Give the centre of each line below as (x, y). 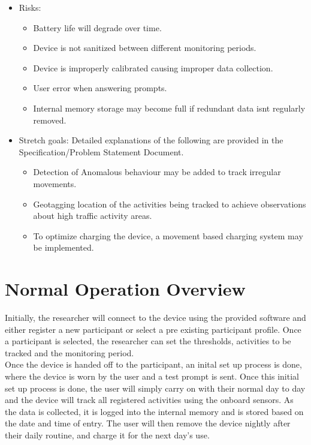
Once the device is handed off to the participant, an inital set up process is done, (153, 364)
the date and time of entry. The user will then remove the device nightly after (148, 423)
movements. (55, 183)
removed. (50, 120)
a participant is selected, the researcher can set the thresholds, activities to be (148, 341)
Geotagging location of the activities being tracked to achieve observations (170, 204)
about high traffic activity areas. (93, 216)
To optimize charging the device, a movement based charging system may (168, 235)
